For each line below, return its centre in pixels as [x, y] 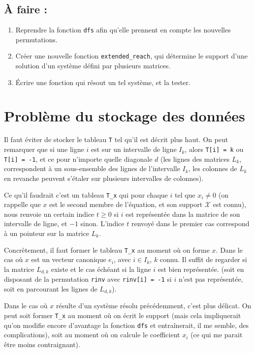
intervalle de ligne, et [36, 223]
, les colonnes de [213, 168]
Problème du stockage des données [125, 116]
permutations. [36, 39]
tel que [185, 194]
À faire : [26, 9]
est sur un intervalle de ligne [134, 149]
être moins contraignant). [42, 344]
